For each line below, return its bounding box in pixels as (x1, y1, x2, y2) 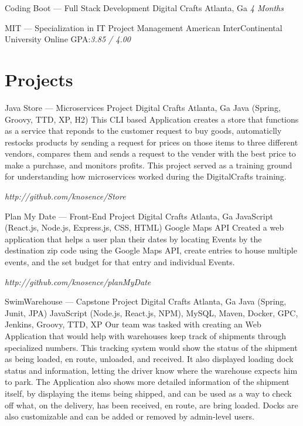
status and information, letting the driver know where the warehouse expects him (5, 364, 298, 376)
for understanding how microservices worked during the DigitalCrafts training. (5, 170, 287, 182)
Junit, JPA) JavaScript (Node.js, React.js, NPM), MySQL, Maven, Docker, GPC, (5, 306, 298, 319)
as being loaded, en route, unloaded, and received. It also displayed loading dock (5, 353, 294, 365)
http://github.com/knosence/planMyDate (5, 275, 151, 288)
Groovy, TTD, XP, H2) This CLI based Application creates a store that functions (5, 113, 299, 125)
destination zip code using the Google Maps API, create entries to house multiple (5, 244, 297, 256)
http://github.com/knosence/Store (5, 190, 126, 202)
